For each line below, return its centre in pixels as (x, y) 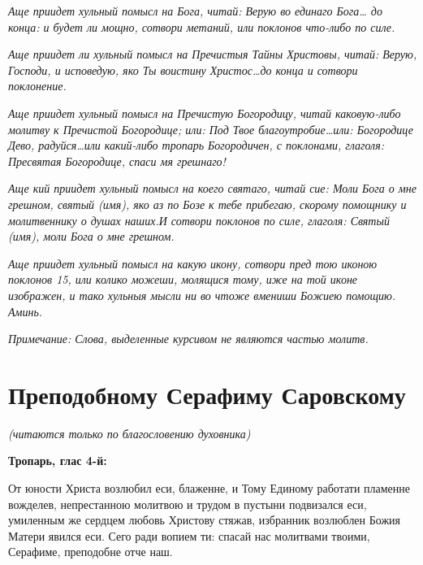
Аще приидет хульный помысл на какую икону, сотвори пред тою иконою (193, 263)
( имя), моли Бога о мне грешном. (91, 236)
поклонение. (37, 86)
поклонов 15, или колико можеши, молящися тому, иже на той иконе (183, 279)
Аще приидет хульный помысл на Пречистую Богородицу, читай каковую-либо (205, 113)
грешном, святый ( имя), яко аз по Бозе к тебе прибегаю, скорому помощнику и (207, 204)
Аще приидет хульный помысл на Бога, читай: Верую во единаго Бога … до (195, 11)
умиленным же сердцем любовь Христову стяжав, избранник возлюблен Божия (205, 520)
